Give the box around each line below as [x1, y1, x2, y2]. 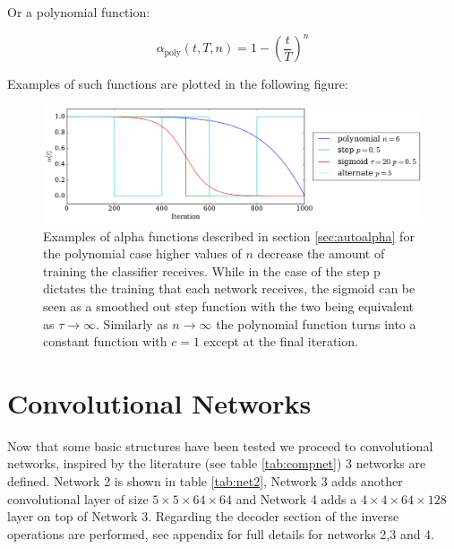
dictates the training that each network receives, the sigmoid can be [43, 279, 415, 298]
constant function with [43, 332, 167, 351]
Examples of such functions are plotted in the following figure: [7, 74, 348, 93]
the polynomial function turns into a [216, 314, 416, 333]
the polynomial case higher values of [43, 244, 242, 263]
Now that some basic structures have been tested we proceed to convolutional [7, 436, 433, 455]
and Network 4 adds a [236, 489, 357, 508]
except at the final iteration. [203, 332, 358, 351]
